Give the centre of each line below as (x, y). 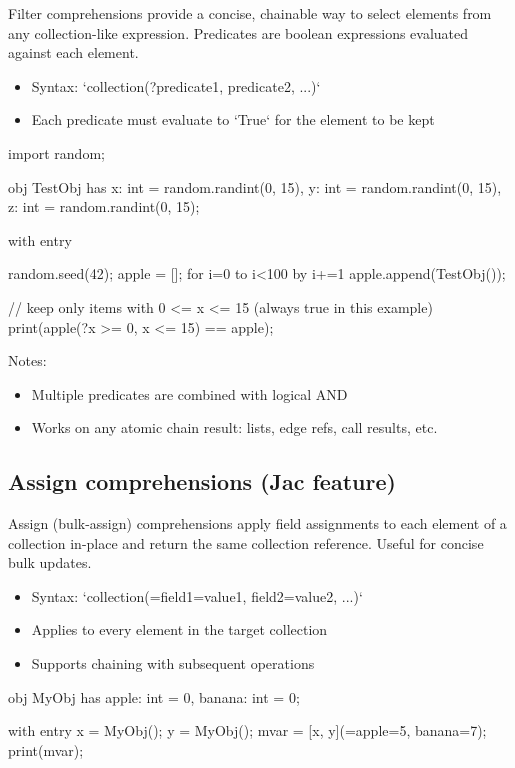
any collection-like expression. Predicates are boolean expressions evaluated (238, 32)
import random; (56, 152)
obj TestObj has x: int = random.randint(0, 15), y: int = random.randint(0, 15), (255, 186)
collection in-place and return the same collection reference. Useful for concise (246, 542)
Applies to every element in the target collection (179, 629)
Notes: (27, 360)
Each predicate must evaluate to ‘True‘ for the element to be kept (233, 119)
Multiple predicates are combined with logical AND (189, 393)
